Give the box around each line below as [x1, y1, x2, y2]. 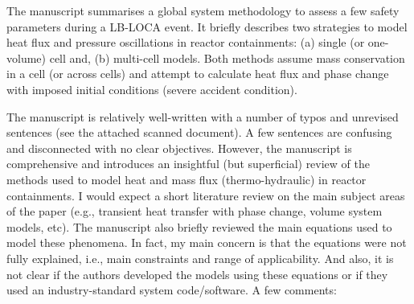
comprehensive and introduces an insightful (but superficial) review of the [6, 155, 371, 172]
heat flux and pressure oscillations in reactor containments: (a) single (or [6, 34, 365, 51]
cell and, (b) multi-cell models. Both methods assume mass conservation [49, 49, 405, 66]
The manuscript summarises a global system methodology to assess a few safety [6, 2, 400, 18]
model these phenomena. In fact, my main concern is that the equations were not [6, 234, 407, 251]
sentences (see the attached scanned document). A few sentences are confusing [6, 124, 392, 141]
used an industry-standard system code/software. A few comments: [6, 281, 337, 298]
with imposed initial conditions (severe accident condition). [6, 80, 297, 97]
